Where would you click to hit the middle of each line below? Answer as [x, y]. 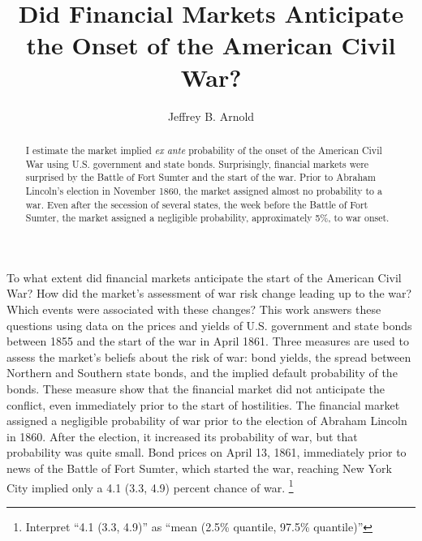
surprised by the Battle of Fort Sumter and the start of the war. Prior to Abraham [200, 177]
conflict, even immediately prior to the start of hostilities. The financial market [203, 404]
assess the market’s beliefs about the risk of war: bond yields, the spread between [209, 356]
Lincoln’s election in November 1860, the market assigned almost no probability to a [204, 190]
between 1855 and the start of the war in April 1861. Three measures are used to [208, 341]
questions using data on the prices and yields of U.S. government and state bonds [209, 325]
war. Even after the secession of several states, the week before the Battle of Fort [197, 204]
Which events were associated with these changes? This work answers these [194, 309]
